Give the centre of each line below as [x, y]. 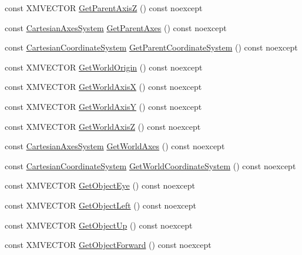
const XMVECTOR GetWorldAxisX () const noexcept [103, 87]
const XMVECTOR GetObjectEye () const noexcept [100, 185]
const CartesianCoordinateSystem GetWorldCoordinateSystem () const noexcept [150, 165]
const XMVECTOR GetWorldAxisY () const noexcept [103, 106]
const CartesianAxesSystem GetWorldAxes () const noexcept [115, 146]
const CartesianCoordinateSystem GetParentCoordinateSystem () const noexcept [151, 47]
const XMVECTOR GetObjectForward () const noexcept [108, 245]
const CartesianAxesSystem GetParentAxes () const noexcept [116, 27]
